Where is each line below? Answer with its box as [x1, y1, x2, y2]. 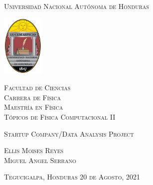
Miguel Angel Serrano [4, 155, 76, 165]
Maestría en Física [4, 102, 63, 112]
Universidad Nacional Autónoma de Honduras [4, 1, 149, 11]
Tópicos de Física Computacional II [4, 111, 115, 122]
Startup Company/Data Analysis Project [4, 128, 134, 139]
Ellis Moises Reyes [4, 145, 64, 156]
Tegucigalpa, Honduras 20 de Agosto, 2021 [4, 172, 140, 182]
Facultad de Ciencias [4, 82, 71, 93]
